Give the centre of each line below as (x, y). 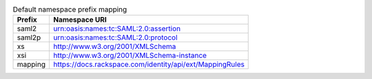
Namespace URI (80, 20)
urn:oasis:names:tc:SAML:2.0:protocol (115, 37)
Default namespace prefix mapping (70, 10)
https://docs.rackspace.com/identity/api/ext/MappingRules (148, 65)
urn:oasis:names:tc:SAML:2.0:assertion (117, 29)
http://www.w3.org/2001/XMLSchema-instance (130, 56)
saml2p (29, 37)
